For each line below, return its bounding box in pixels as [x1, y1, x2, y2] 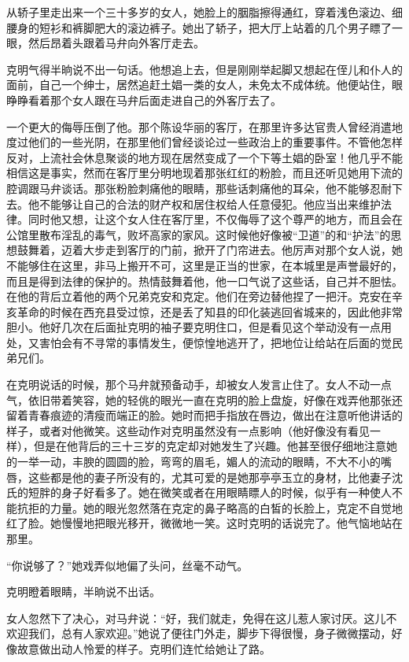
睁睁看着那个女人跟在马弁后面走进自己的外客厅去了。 [6, 91, 282, 108]
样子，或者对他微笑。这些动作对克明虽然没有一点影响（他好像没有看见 [6, 422, 370, 438]
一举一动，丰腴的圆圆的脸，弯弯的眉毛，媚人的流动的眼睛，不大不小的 [17, 453, 381, 470]
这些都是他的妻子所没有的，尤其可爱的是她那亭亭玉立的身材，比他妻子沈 [28, 468, 403, 485]
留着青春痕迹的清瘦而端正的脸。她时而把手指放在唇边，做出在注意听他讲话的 [6, 407, 403, 423]
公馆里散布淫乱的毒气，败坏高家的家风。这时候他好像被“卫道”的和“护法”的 [6, 226, 391, 242]
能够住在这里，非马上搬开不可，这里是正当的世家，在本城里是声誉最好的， [17, 257, 403, 273]
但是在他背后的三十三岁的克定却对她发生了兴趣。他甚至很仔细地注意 [33, 438, 386, 454]
